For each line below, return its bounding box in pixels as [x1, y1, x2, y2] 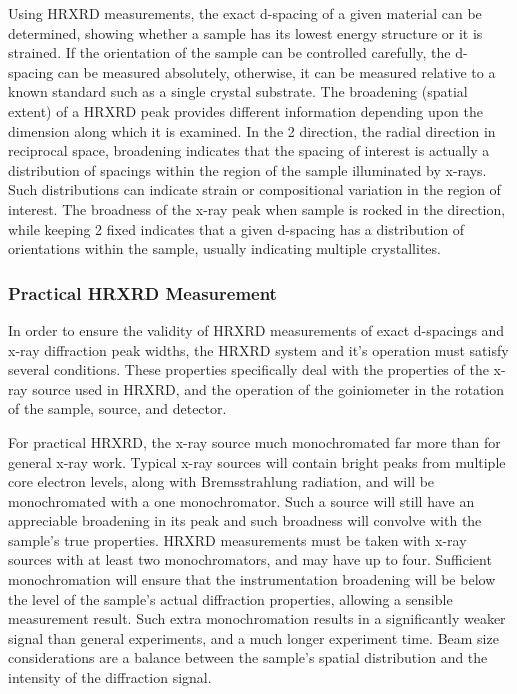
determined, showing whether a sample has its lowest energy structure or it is [8, 22, 483, 43]
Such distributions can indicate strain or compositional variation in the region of [8, 179, 501, 200]
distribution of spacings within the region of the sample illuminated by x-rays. [8, 159, 487, 180]
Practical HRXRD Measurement [8, 280, 277, 305]
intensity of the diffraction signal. [8, 667, 212, 688]
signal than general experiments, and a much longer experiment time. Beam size [8, 627, 499, 648]
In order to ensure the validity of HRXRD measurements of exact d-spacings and [8, 319, 505, 340]
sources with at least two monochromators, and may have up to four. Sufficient [8, 549, 492, 570]
